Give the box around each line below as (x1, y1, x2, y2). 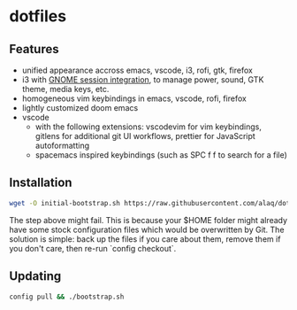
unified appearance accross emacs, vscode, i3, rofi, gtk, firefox (21, 65, 254, 75)
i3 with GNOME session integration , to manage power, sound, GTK (21, 74, 264, 85)
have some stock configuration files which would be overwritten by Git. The (9, 224, 285, 235)
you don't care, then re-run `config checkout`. (9, 243, 177, 253)
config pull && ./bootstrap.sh (9, 292, 125, 301)
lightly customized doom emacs (21, 103, 139, 112)
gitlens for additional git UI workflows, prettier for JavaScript (34, 131, 256, 141)
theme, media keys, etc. (21, 84, 110, 94)
